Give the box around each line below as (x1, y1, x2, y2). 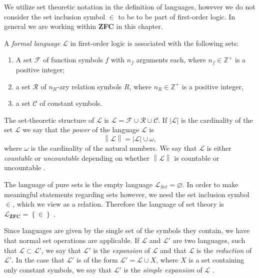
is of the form (76, 255, 118, 265)
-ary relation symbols (57, 81, 122, 91)
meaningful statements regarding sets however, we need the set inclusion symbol (4, 189, 249, 199)
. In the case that (11, 255, 64, 265)
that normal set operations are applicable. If (4, 235, 139, 245)
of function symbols (43, 54, 103, 65)
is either (206, 143, 231, 153)
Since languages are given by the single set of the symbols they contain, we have (4, 225, 250, 236)
